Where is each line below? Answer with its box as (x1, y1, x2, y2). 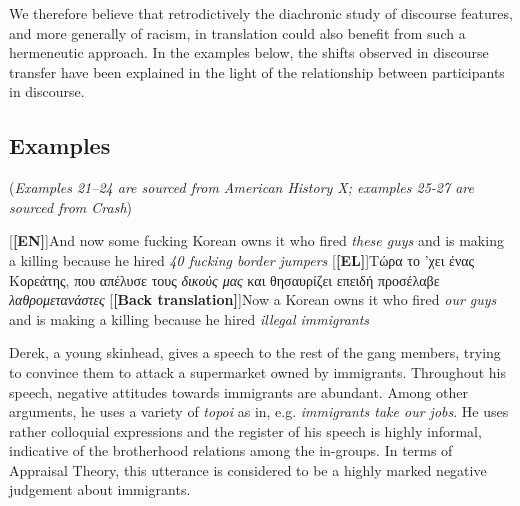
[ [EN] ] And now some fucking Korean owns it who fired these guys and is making (9, 230, 504, 251)
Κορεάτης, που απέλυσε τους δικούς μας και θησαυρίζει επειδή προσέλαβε (9, 269, 440, 290)
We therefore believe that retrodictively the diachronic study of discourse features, (9, 3, 513, 23)
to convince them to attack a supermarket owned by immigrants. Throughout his (9, 361, 506, 382)
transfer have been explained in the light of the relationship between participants (9, 61, 505, 82)
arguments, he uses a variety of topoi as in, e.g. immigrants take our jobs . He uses (9, 401, 509, 422)
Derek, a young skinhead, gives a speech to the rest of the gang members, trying (9, 342, 501, 363)
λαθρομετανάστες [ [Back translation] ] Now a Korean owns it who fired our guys (9, 289, 497, 310)
